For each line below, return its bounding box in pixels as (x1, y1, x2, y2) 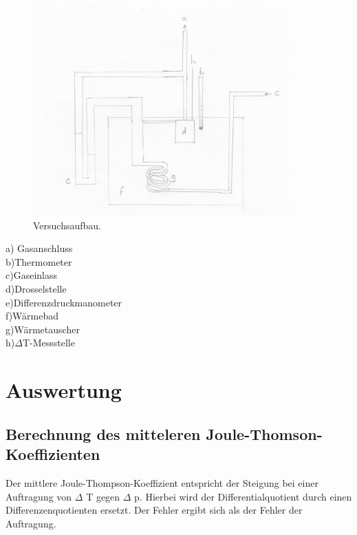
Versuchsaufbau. (33, 218, 101, 232)
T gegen (86, 489, 120, 503)
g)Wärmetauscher (6, 322, 80, 336)
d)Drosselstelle (6, 281, 67, 295)
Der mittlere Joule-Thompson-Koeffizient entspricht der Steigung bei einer (6, 475, 318, 490)
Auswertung (6, 376, 122, 404)
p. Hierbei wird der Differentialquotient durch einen (134, 489, 352, 503)
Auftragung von (6, 489, 72, 503)
